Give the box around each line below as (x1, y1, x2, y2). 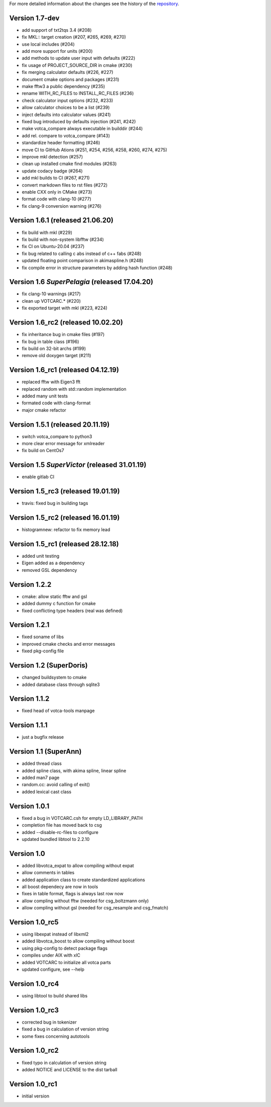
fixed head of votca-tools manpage (22, 708, 95, 714)
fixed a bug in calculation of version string (22, 1026, 109, 1032)
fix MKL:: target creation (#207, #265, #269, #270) (22, 34, 126, 40)
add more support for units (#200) (22, 48, 93, 54)
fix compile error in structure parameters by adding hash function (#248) (22, 265, 173, 271)
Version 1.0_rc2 (9, 1046, 59, 1055)
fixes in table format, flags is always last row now (22, 891, 124, 897)
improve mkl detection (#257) (22, 153, 83, 159)
